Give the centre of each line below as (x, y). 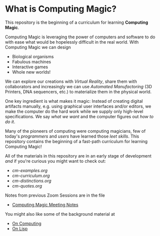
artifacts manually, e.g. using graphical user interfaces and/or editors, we (78, 106)
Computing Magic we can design (38, 47)
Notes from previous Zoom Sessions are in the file (55, 195)
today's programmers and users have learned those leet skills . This (72, 136)
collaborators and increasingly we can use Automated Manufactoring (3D (79, 86)
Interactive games (30, 67)
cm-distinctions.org (32, 181)
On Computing (27, 223)
